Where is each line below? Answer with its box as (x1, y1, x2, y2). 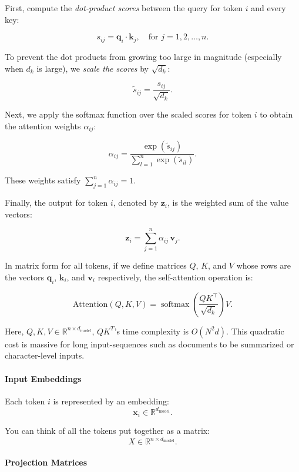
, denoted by (113, 196, 159, 209)
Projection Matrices (5, 456, 88, 468)
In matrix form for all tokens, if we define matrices (5, 259, 187, 272)
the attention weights (5, 119, 81, 132)
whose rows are (236, 259, 291, 272)
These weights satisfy (5, 174, 81, 186)
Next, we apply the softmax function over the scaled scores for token (5, 108, 251, 120)
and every (251, 2, 286, 14)
